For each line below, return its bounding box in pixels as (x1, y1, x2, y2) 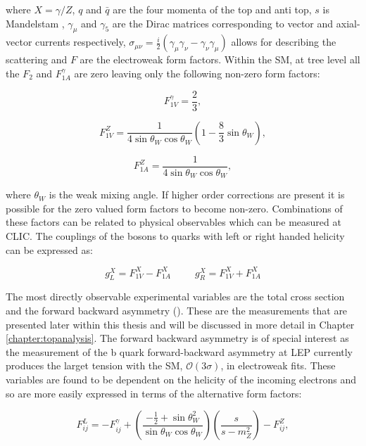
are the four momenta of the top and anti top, (113, 2, 312, 16)
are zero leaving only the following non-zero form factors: (74, 65, 320, 80)
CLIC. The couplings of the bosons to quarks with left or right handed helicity (6, 228, 345, 243)
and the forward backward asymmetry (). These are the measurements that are (6, 303, 348, 318)
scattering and (6, 52, 68, 67)
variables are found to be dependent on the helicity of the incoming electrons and (6, 371, 357, 386)
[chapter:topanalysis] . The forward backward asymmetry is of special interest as (6, 331, 349, 345)
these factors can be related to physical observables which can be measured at (6, 215, 341, 229)
